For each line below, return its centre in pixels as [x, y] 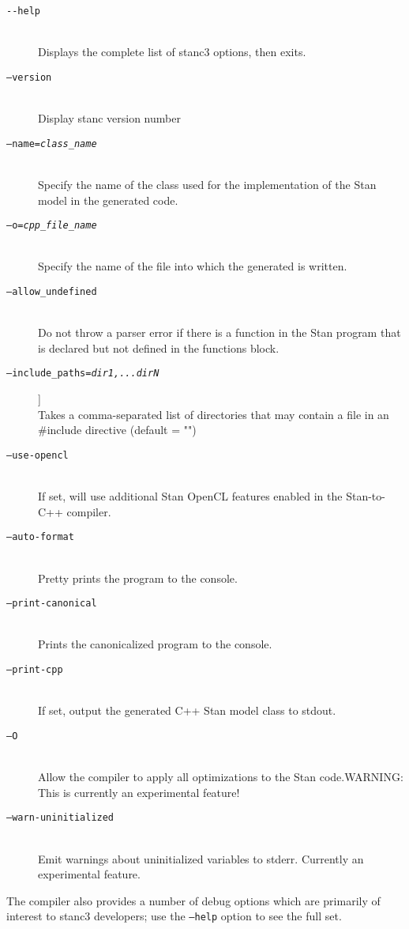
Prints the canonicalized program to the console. [155, 644]
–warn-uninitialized [60, 818]
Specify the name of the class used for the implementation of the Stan [207, 184]
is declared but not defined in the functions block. [159, 347]
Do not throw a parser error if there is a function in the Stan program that [220, 332]
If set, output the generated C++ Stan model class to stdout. [187, 710]
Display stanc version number [109, 118]
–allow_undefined [52, 291]
